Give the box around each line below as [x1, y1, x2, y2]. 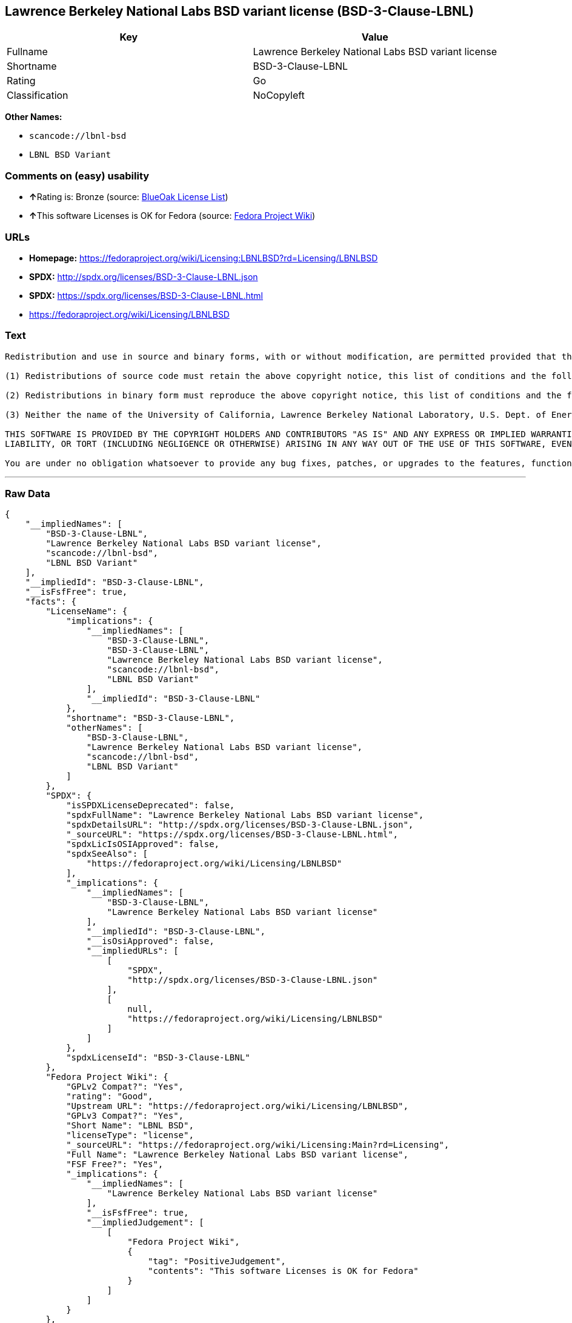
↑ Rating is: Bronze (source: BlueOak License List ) [29, 192, 228, 203]
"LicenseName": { [45, 606, 128, 617]
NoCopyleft [253, 89, 305, 102]
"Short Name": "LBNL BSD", [66, 1120, 194, 1131]
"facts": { [25, 597, 77, 607]
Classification [7, 89, 68, 102]
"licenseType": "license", [66, 1130, 194, 1140]
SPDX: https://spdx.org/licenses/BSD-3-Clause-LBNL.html [29, 290, 264, 301]
